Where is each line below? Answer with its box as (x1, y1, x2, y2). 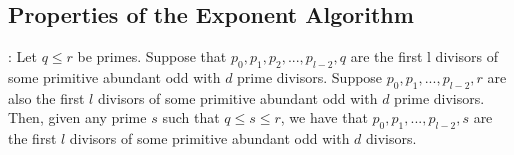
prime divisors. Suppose (237, 67, 383, 87)
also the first (8, 87, 85, 108)
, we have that (280, 107, 368, 128)
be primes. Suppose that (77, 46, 227, 67)
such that (162, 107, 220, 128)
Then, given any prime (8, 107, 147, 128)
